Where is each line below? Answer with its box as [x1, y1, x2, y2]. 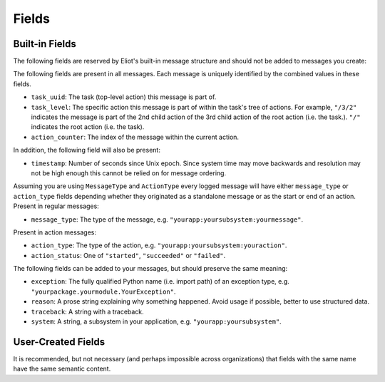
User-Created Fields [13, 336, 106, 348]
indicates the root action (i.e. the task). [31, 123, 145, 131]
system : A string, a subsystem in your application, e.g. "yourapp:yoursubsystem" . [31, 317, 282, 326]
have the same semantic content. [13, 364, 111, 373]
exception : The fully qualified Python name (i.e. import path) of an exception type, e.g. [31, 277, 290, 286]
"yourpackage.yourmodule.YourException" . [31, 287, 176, 296]
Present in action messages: [13, 228, 96, 237]
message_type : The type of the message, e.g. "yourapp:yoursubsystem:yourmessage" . [31, 215, 304, 224]
